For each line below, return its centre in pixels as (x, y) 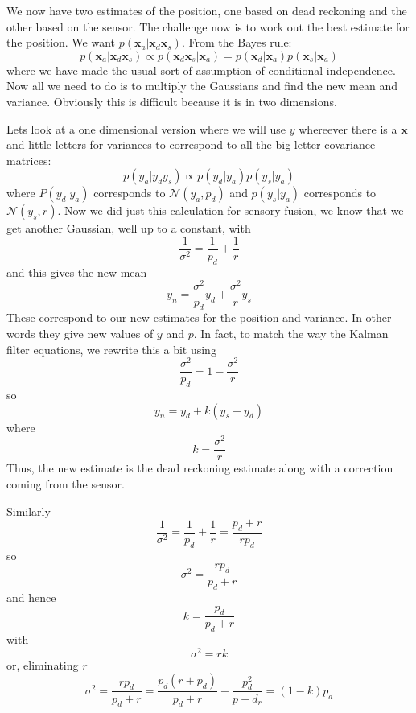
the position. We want (61, 42)
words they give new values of (80, 333)
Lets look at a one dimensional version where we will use (146, 128)
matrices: (29, 160)
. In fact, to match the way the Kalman (291, 333)
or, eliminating (43, 664)
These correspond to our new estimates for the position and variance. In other (199, 317)
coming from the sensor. (66, 483)
